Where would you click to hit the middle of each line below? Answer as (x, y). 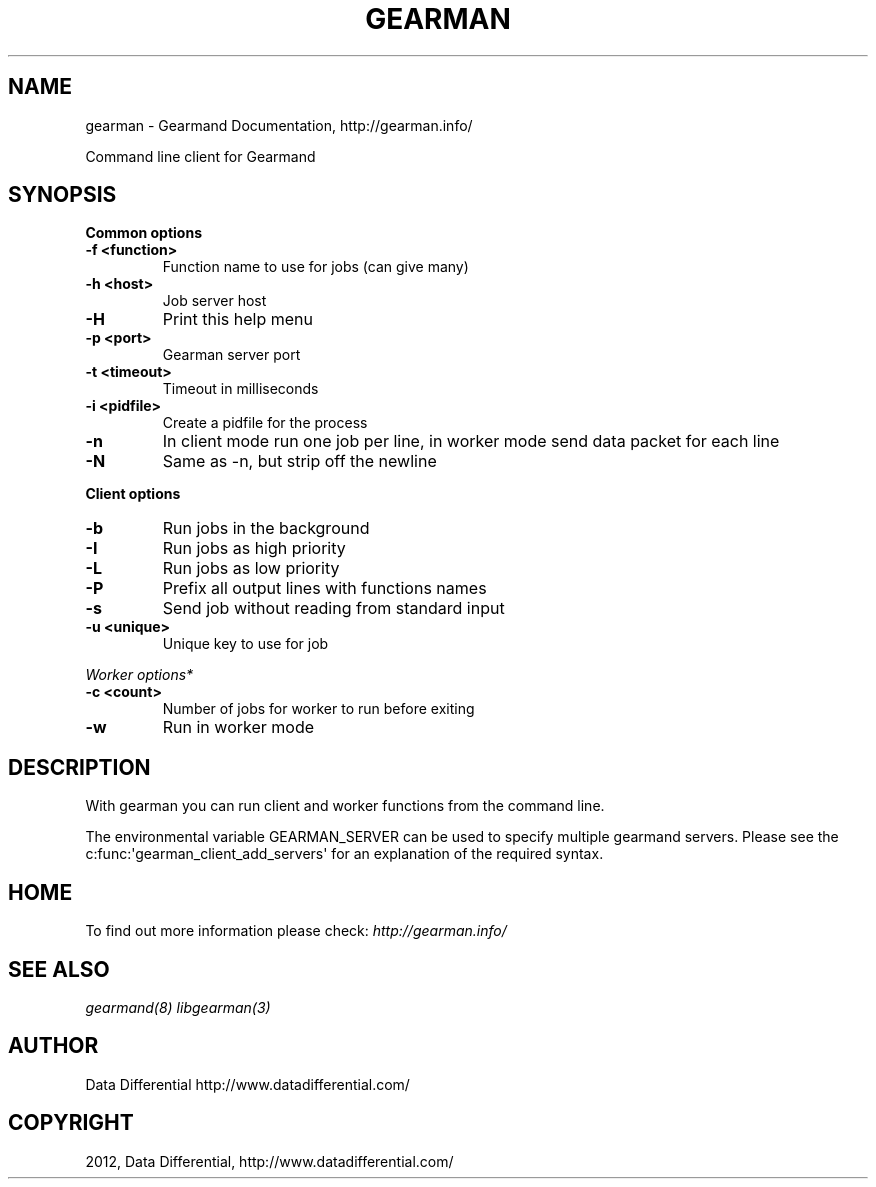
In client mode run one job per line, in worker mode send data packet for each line (471, 441)
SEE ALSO (59, 969)
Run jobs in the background (266, 528)
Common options (143, 233)
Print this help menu (237, 319)
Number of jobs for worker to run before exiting (318, 709)
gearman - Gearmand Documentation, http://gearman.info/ (279, 125)
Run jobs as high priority (254, 548)
